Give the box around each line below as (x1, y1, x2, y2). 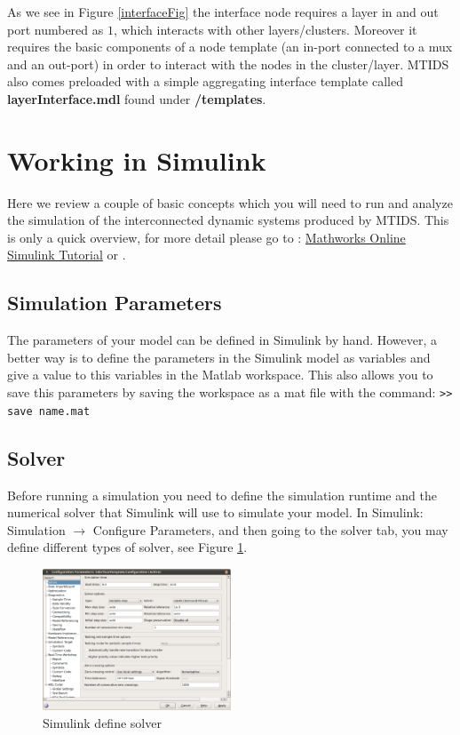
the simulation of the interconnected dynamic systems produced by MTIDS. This (7, 211, 449, 229)
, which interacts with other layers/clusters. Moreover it (113, 20, 417, 38)
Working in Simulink (7, 141, 266, 178)
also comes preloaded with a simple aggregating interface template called (7, 72, 403, 91)
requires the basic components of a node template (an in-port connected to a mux (7, 37, 453, 56)
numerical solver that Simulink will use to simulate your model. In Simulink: (7, 503, 424, 522)
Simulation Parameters (7, 289, 222, 316)
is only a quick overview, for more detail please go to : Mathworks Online (7, 228, 406, 246)
